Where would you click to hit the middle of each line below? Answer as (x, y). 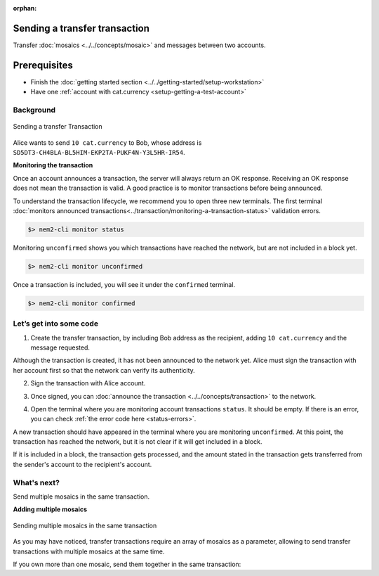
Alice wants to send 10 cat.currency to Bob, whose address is (107, 142)
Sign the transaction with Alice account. (88, 383)
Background (34, 110)
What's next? (36, 482)
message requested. (60, 347)
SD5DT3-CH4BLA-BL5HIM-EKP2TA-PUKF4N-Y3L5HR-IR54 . (99, 152)
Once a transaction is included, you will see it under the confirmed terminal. (124, 284)
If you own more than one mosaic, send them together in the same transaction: (127, 564)
